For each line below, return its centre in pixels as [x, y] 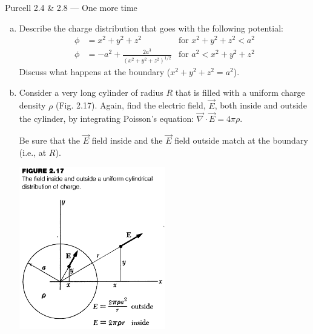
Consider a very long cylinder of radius [91, 92]
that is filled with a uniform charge [240, 92]
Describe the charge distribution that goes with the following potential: [151, 28]
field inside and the [127, 140]
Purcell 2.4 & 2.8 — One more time [71, 7]
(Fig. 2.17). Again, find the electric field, [131, 105]
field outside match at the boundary [241, 140]
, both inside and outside [261, 105]
